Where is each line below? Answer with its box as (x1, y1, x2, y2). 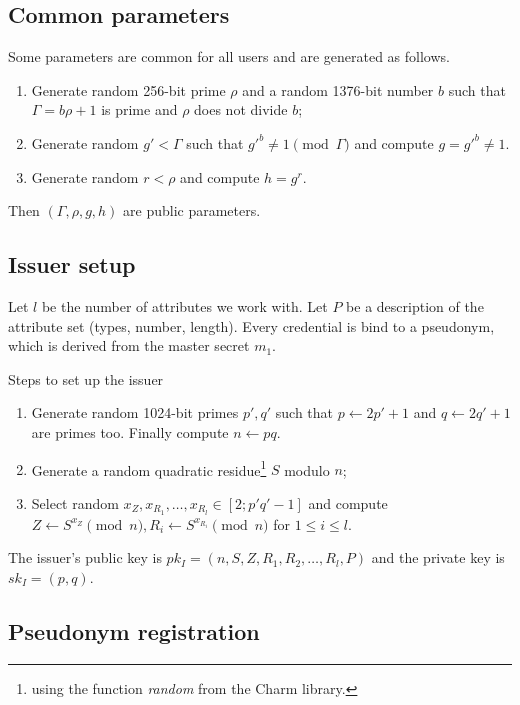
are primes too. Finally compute (31, 421, 229, 442)
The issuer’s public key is (8, 547, 162, 568)
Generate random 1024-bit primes (31, 402, 239, 423)
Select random (31, 492, 119, 513)
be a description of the (346, 295, 484, 316)
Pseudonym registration (8, 615, 260, 646)
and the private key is (371, 547, 505, 568)
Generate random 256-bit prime (31, 79, 226, 100)
